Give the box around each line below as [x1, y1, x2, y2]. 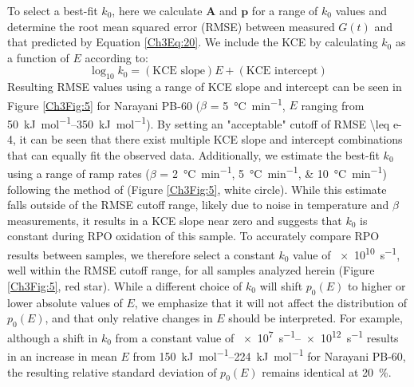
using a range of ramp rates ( [7, 165, 150, 182]
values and [335, 2, 387, 18]
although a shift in [7, 329, 98, 346]
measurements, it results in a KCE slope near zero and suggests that [7, 211, 342, 228]
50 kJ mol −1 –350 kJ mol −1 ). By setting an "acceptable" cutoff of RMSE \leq [7, 113, 390, 132]
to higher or [347, 277, 406, 294]
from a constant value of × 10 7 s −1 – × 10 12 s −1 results [115, 327, 399, 346]
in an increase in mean [7, 348, 117, 365]
